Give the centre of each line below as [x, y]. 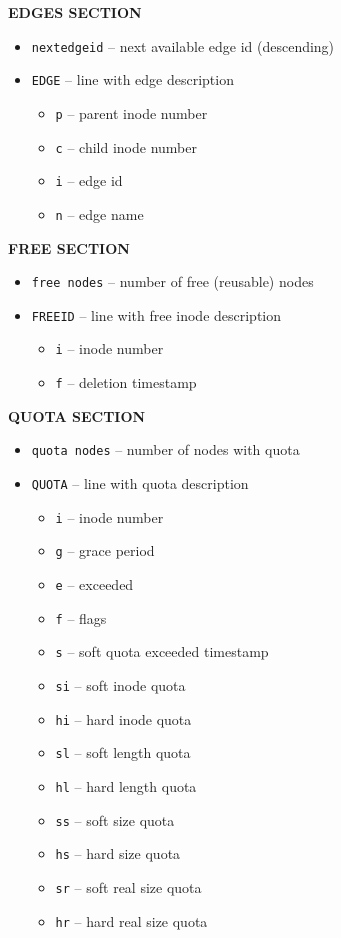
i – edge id [89, 180]
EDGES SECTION [75, 12]
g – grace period [105, 550]
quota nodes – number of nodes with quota [165, 449]
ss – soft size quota [115, 819]
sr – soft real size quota [128, 886]
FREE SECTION [69, 247]
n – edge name [99, 213]
